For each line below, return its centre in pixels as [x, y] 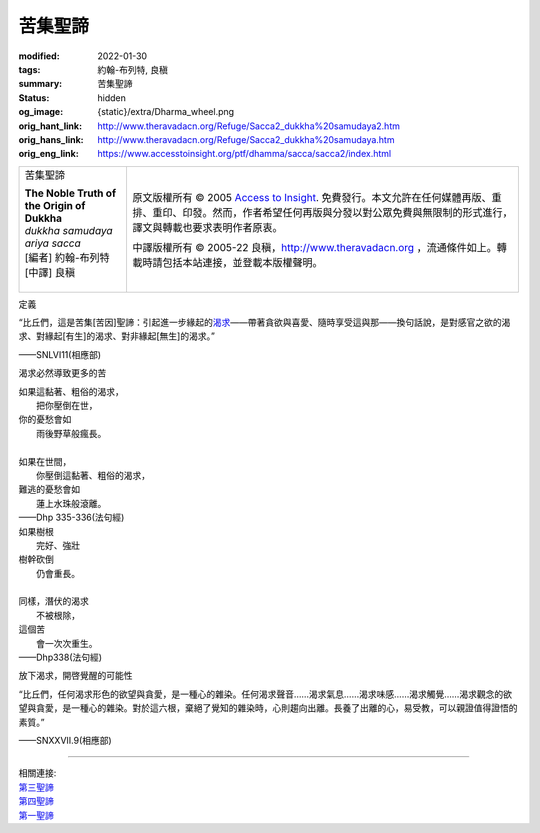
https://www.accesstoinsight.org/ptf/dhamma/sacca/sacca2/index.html [244, 154]
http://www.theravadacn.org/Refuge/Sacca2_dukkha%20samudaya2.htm [248, 126]
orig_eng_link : [48, 154]
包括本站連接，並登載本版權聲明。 [243, 262]
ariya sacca [52, 243]
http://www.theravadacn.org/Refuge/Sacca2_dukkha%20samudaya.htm [246, 139]
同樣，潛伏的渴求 [53, 601]
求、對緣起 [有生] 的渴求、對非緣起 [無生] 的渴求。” [116, 336]
